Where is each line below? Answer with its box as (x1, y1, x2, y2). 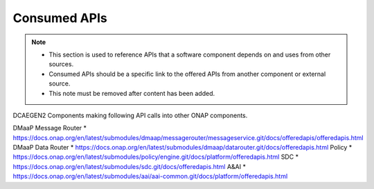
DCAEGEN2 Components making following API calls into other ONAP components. (12, 111, 248, 119)
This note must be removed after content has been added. (48, 89, 215, 97)
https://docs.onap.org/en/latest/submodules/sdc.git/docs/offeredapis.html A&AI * (12, 162, 246, 170)
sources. (48, 60, 74, 68)
